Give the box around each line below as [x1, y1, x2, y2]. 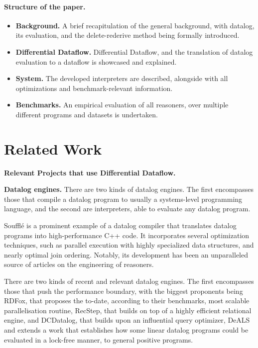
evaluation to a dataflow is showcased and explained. [15, 56, 177, 67]
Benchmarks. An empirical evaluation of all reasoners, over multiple [15, 99, 229, 110]
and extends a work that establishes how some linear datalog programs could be [4, 324, 249, 335]
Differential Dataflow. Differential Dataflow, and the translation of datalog [15, 46, 253, 57]
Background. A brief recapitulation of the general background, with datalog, [15, 20, 255, 30]
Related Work [4, 138, 102, 159]
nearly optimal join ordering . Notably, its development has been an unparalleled [4, 249, 248, 260]
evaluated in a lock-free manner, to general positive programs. [4, 334, 193, 345]
